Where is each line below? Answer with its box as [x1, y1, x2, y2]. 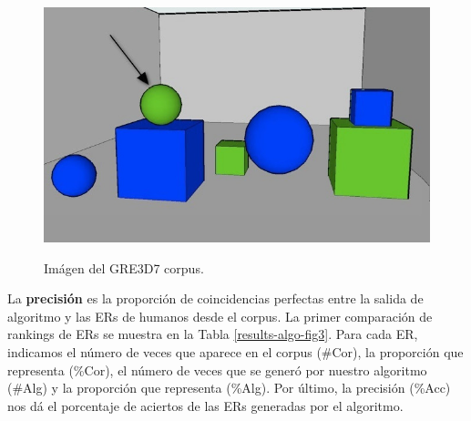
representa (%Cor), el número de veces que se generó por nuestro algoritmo [7, 360, 427, 379]
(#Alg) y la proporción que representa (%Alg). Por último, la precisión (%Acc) [7, 378, 451, 397]
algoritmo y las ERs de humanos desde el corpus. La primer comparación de [7, 306, 433, 325]
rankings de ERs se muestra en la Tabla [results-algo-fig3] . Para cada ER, [7, 324, 418, 344]
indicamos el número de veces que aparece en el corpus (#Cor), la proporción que [7, 342, 464, 361]
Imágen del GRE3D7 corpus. [44, 258, 204, 277]
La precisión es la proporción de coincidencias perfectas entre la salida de [7, 289, 424, 308]
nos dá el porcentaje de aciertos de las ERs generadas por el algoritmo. [7, 395, 404, 415]
